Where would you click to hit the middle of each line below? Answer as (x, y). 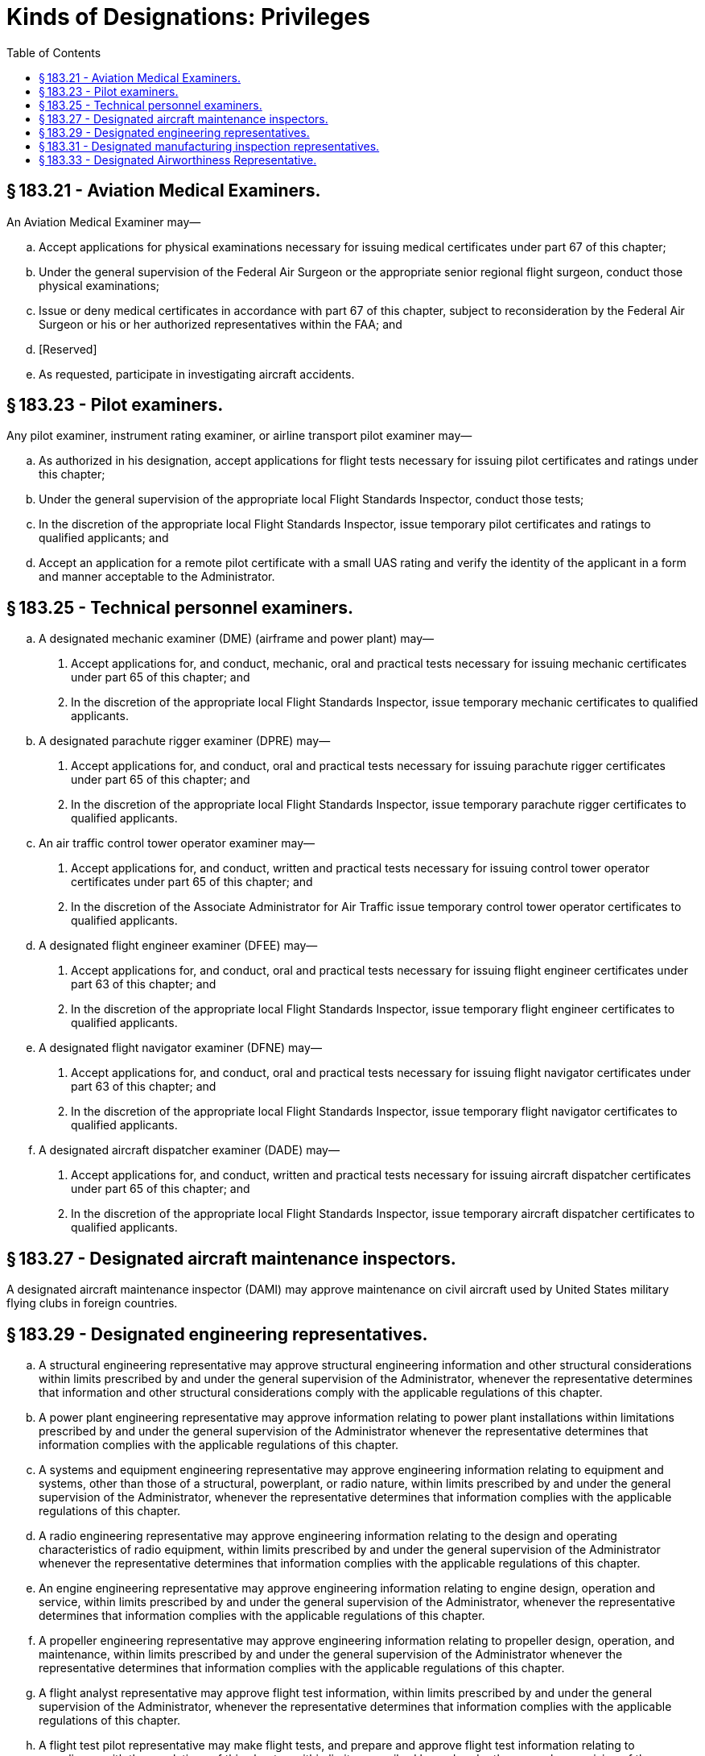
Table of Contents (54, 52)
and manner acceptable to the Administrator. (157, 577)
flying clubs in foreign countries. (92, 1303)
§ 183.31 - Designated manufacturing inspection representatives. (209, 146)
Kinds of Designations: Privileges (188, 17)
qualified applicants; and (104, 538)
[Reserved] (68, 349)
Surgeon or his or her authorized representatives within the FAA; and (221, 324)
